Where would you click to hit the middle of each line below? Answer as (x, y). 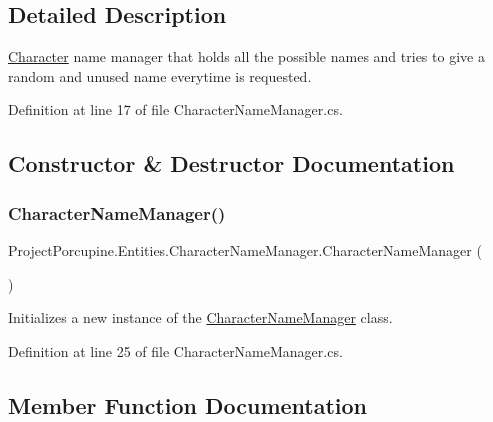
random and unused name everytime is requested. (160, 75)
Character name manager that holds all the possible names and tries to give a (246, 56)
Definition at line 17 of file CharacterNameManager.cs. (175, 109)
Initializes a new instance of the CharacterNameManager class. (200, 317)
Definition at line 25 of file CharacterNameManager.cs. (175, 350)
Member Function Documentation (188, 404)
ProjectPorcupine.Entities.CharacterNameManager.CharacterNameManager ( (245, 249)
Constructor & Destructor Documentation (231, 163)
